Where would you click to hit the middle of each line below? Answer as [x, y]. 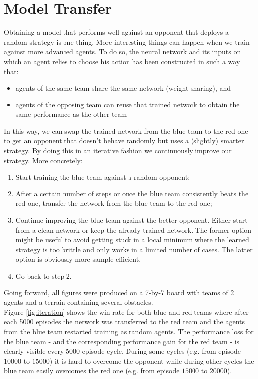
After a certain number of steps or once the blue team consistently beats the [132, 193]
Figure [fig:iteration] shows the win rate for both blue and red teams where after [126, 312]
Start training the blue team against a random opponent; [103, 177]
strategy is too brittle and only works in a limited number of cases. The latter [134, 249]
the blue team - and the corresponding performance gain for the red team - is [122, 341]
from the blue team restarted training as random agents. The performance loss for [129, 331]
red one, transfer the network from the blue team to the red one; [114, 203]
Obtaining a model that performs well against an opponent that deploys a [117, 32]
